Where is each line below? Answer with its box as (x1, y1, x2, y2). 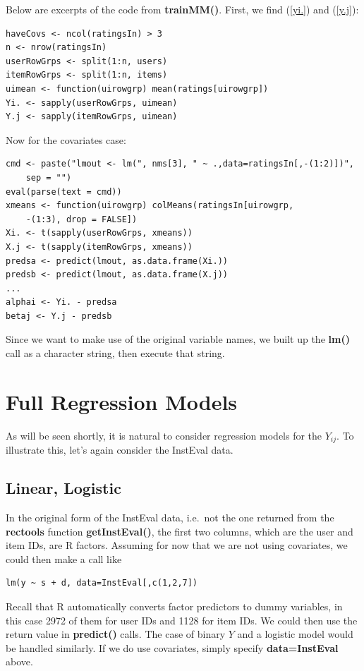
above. (6, 654, 33, 669)
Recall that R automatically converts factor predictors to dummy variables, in (6, 599, 343, 613)
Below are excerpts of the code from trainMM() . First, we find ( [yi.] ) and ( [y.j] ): (6, 2, 359, 16)
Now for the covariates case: (6, 132, 126, 147)
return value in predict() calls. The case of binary (6, 627, 226, 641)
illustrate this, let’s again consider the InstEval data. (6, 442, 233, 457)
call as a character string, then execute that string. (6, 346, 225, 361)
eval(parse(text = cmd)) (6, 186, 122, 197)
